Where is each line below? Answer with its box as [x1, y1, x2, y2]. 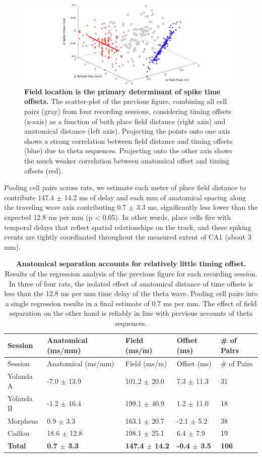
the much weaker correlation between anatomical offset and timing [24, 155, 230, 165]
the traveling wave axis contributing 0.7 [4, 202, 126, 212]
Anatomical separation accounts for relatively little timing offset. [16, 258, 246, 269]
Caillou [8, 428, 30, 438]
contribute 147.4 [4, 192, 54, 202]
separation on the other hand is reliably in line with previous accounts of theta [9, 308, 253, 318]
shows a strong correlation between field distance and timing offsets [24, 135, 233, 146]
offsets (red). [24, 165, 63, 176]
